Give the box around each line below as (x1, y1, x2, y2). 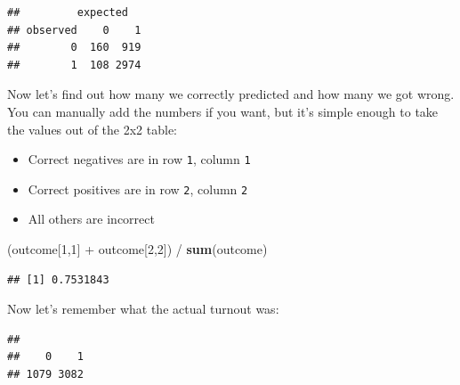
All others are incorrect (28, 209, 155, 228)
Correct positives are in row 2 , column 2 (28, 179, 248, 198)
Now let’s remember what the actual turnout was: (7, 299, 279, 318)
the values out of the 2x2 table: (7, 119, 178, 138)
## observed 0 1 (7, 23, 141, 37)
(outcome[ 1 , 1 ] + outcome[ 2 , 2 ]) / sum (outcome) (7, 240, 268, 258)
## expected (7, 6, 129, 19)
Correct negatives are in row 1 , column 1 (28, 150, 251, 168)
